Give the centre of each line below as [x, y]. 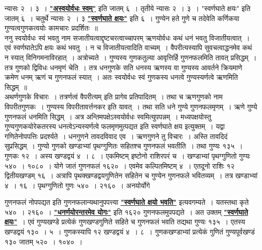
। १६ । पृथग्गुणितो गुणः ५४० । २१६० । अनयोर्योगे [81, 185]
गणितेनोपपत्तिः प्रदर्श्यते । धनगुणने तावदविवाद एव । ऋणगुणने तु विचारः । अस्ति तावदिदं [116, 136]
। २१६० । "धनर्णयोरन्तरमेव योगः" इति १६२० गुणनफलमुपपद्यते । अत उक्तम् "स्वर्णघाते [134, 212]
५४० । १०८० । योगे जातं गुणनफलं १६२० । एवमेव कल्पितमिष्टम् [91, 165]
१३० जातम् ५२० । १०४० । [44, 241]
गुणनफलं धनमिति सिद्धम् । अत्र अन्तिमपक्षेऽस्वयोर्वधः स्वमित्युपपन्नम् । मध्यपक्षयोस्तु [108, 116]
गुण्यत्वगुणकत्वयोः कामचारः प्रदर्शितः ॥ [51, 28]
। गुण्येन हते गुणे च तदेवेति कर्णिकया [194, 18]
